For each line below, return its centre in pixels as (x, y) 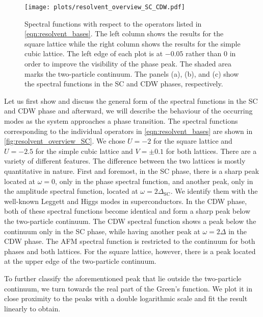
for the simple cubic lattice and (84, 151)
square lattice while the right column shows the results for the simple (133, 43)
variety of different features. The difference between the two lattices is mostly (125, 161)
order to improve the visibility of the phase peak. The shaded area (128, 64)
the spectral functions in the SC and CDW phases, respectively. (124, 84)
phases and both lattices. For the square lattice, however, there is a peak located (130, 251)
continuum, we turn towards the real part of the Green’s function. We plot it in (128, 288)
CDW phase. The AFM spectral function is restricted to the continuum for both (130, 241)
